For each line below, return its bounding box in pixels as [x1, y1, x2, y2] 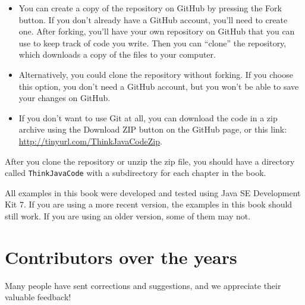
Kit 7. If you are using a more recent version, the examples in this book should [5, 198, 293, 210]
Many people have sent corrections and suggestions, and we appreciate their [5, 279, 281, 291]
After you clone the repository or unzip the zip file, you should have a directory [5, 155, 295, 167]
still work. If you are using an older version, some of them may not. [5, 209, 251, 222]
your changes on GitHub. [18, 92, 111, 104]
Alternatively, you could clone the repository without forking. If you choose [18, 68, 293, 80]
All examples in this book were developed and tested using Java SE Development [5, 186, 301, 199]
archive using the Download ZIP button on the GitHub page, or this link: [18, 123, 287, 136]
